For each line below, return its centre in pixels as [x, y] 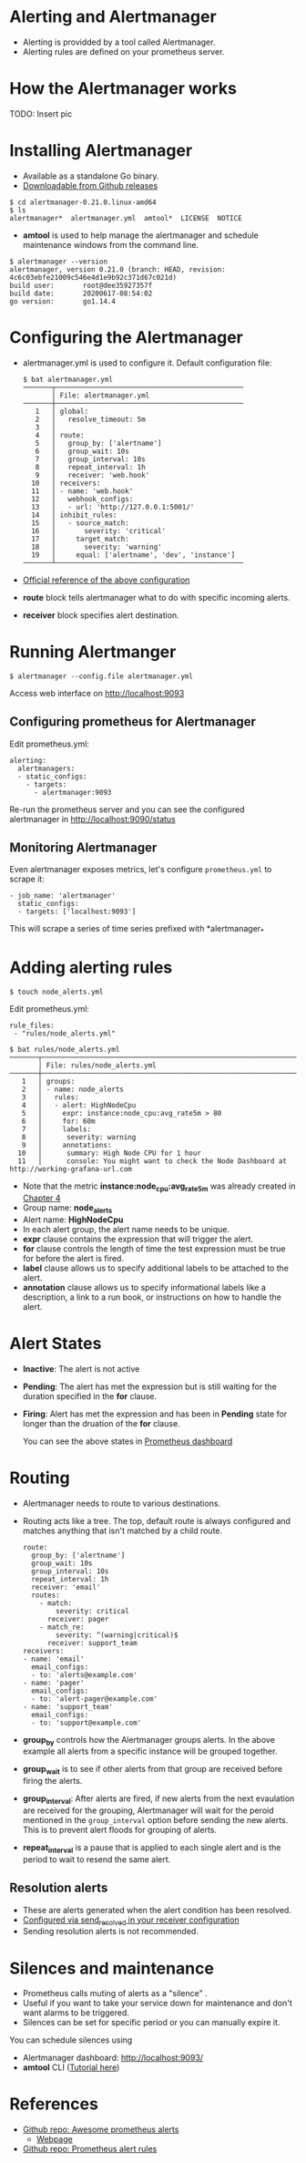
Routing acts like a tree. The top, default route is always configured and [157, 1520]
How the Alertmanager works [123, 89]
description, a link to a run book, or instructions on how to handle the [152, 1297]
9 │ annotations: [66, 1146]
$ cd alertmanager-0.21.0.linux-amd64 [83, 202]
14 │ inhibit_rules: [74, 515]
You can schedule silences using [71, 2040]
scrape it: [27, 879]
